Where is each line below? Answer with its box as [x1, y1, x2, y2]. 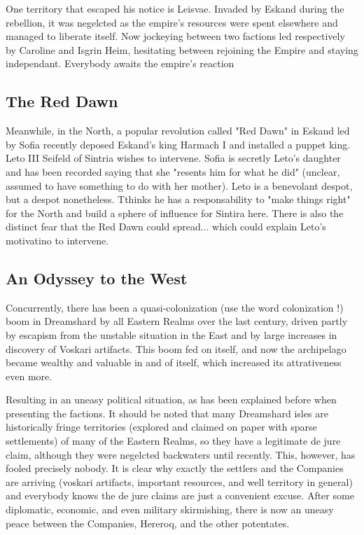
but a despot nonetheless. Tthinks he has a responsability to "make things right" [6, 192, 351, 207]
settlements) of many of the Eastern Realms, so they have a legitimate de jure [6, 433, 341, 448]
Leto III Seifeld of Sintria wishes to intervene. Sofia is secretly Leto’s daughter [6, 151, 341, 165]
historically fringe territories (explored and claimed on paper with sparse [6, 419, 317, 434]
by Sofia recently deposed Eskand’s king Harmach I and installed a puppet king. [6, 137, 351, 151]
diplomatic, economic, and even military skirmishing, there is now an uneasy [6, 502, 334, 517]
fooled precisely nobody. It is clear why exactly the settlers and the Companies [6, 461, 344, 475]
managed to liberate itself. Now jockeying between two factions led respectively [6, 29, 345, 43]
